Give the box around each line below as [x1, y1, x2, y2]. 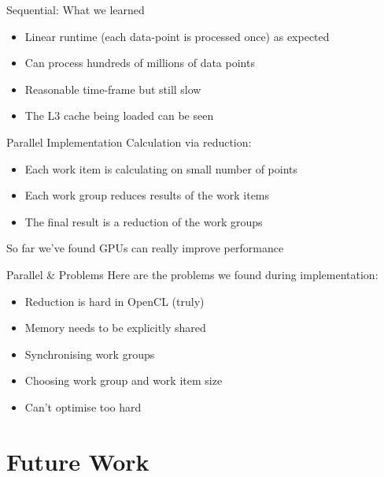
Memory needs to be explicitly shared [24, 319, 206, 336]
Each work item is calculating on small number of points [24, 160, 298, 177]
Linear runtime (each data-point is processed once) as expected [24, 28, 330, 44]
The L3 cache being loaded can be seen [24, 107, 214, 124]
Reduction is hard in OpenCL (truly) [24, 293, 205, 309]
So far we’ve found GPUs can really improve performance [6, 240, 284, 256]
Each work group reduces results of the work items [24, 187, 270, 203]
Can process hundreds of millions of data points [24, 54, 255, 71]
